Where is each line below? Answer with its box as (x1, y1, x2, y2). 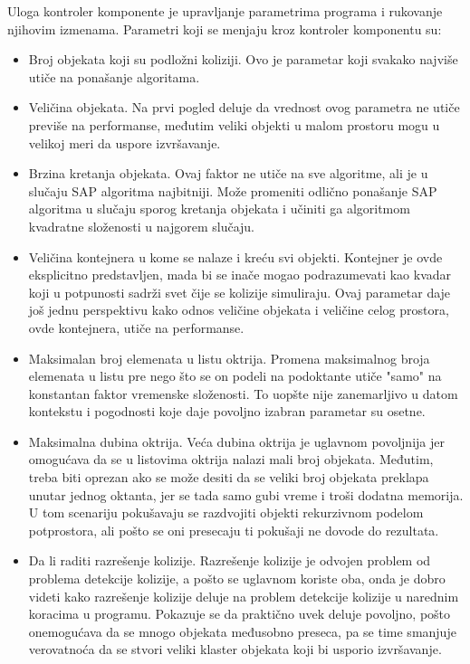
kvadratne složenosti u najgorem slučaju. (28, 216, 255, 235)
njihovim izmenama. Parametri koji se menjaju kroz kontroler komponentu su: (7, 19, 442, 38)
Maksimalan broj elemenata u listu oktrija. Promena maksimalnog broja (28, 348, 430, 367)
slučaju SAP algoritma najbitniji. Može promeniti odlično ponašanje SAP (28, 181, 437, 200)
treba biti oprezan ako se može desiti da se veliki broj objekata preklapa (28, 468, 429, 487)
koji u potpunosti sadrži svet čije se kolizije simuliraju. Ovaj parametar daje (28, 282, 451, 301)
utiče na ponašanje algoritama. (28, 67, 200, 86)
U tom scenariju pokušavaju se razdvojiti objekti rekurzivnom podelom (28, 503, 424, 522)
